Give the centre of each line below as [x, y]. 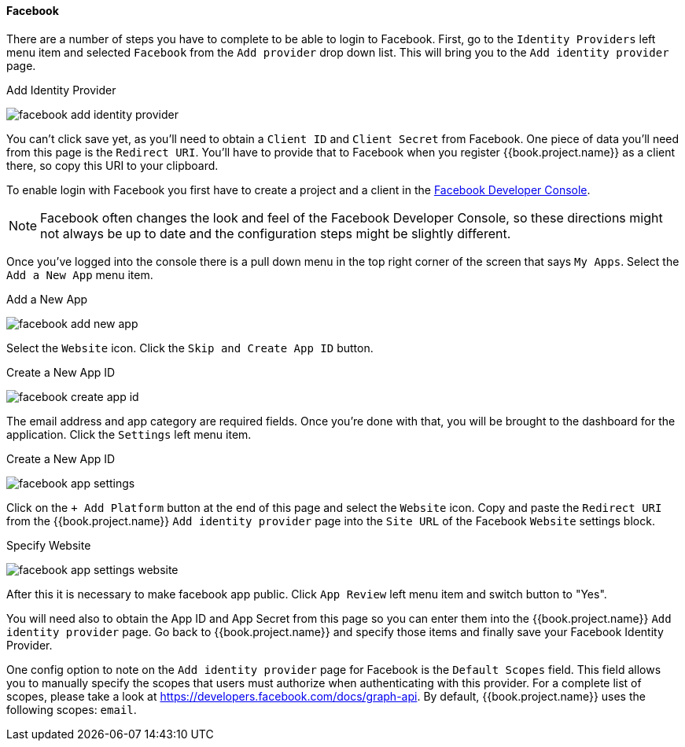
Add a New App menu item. [80, 274]
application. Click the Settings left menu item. [129, 434]
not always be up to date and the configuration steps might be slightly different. [276, 233]
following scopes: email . [72, 709]
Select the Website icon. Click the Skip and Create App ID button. [190, 348]
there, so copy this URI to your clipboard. [112, 165]
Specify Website [49, 545]
